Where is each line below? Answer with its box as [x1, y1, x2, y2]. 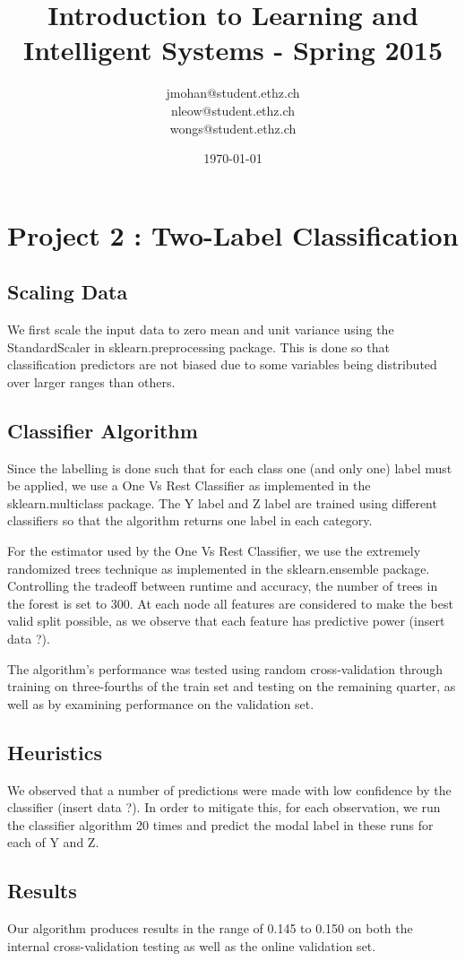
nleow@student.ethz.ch [170, 100, 296, 119]
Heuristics [7, 738, 102, 766]
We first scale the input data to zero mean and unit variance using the [7, 320, 394, 339]
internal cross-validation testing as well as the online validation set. [7, 936, 376, 955]
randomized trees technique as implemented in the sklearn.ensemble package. [7, 558, 430, 577]
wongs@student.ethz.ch [169, 118, 297, 137]
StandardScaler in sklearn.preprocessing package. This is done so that [7, 337, 390, 356]
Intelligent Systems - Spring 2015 [22, 31, 443, 68]
